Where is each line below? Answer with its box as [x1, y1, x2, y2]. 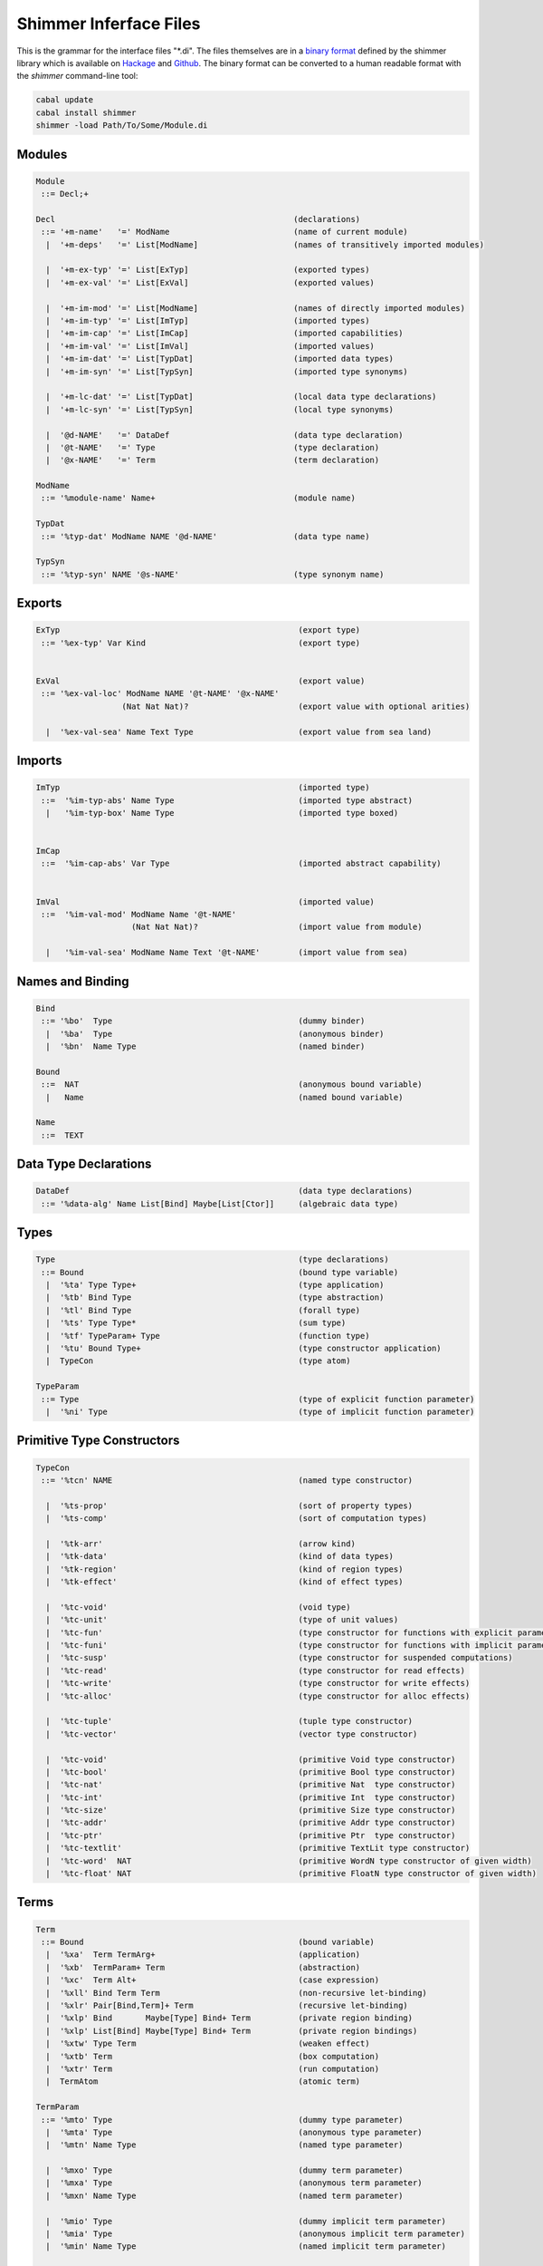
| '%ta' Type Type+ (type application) [45, 1280, 385, 1291]
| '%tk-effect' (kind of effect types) [45, 1577, 404, 1587]
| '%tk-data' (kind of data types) [45, 1551, 394, 1562]
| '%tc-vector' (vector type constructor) [45, 1729, 418, 1739]
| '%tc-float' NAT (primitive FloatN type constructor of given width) [45, 1868, 538, 1879]
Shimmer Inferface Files [16, 14, 201, 34]
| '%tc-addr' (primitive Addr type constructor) [45, 1817, 456, 1828]
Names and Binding [16, 973, 130, 989]
